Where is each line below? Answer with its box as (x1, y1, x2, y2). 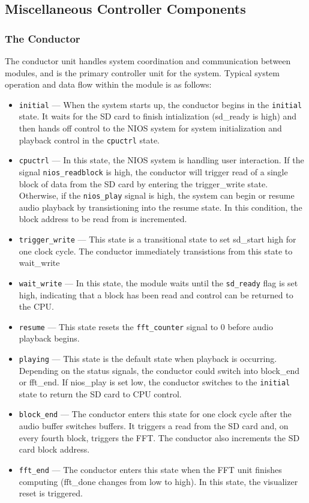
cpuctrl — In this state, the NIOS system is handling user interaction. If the (19, 154, 304, 166)
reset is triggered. (19, 487, 83, 499)
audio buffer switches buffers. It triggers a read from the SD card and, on (19, 420, 289, 432)
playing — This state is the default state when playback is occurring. (19, 352, 277, 364)
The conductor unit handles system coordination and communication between (5, 55, 291, 67)
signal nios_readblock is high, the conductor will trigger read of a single (19, 165, 288, 178)
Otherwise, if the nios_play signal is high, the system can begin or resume (19, 189, 295, 202)
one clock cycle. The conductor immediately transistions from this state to (19, 244, 293, 257)
